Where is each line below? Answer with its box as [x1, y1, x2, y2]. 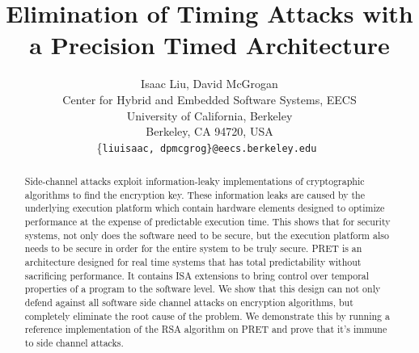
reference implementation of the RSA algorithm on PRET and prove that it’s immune [24, 322, 387, 336]
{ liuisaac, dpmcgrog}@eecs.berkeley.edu [96, 138, 317, 155]
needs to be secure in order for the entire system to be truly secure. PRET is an [24, 242, 362, 255]
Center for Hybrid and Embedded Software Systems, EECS [62, 90, 357, 107]
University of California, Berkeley [126, 107, 293, 124]
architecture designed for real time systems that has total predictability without [24, 255, 362, 269]
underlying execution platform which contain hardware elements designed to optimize [24, 201, 385, 215]
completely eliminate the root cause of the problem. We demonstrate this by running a [24, 309, 390, 322]
